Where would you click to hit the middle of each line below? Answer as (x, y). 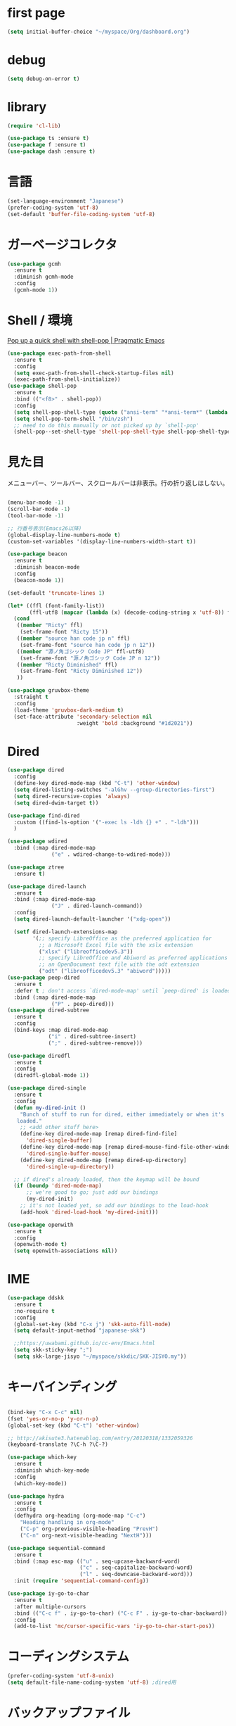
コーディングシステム (68, 1657)
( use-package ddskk (36, 1298)
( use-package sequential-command (56, 1548)
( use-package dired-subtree (48, 1010)
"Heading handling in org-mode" (67, 1523)
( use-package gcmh (34, 264)
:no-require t (34, 1311)
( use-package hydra (36, 1496)
